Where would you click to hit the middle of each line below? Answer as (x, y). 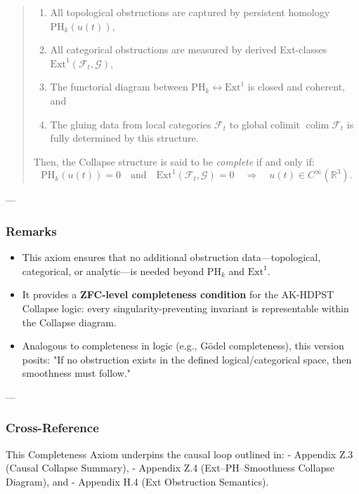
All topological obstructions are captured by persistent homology (190, 12)
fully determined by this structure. (124, 138)
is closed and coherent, (296, 87)
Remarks (31, 231)
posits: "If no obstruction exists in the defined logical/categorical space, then (187, 359)
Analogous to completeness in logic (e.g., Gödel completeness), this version (183, 346)
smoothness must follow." (76, 373)
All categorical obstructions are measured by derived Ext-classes (189, 49)
